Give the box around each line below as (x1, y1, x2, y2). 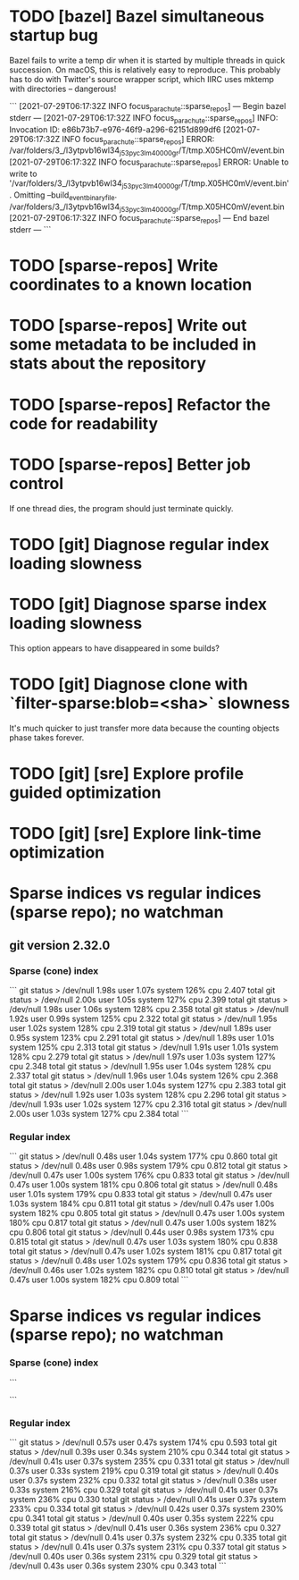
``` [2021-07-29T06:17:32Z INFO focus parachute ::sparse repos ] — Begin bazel (9, 100, 287, 114)
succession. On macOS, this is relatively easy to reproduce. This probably (9, 64, 281, 75)
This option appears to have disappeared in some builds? (9, 642, 220, 654)
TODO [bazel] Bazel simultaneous (9, 6, 265, 27)
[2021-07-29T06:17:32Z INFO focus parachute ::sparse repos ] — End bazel (9, 213, 270, 225)
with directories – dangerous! (9, 83, 117, 94)
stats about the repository (9, 353, 207, 374)
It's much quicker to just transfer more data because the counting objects (9, 722, 279, 733)
